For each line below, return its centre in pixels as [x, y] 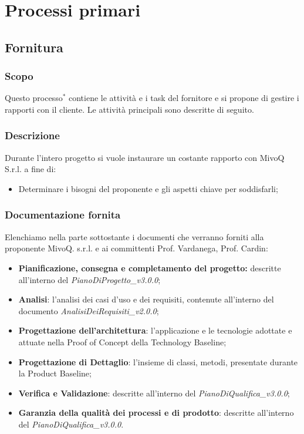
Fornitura [34, 47]
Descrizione [32, 135]
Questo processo [34, 98]
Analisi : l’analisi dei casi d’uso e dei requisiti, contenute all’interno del [146, 299]
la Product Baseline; [55, 373]
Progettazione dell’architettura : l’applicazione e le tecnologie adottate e [155, 330]
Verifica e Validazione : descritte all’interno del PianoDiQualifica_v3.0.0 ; [154, 393]
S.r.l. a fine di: [31, 169]
